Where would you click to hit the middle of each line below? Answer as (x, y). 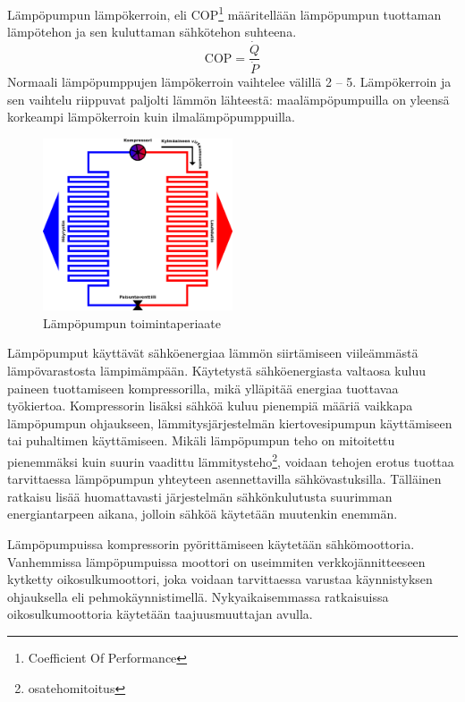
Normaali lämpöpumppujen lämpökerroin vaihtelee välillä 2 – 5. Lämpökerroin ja (229, 82)
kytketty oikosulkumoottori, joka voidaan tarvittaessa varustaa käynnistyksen (220, 579)
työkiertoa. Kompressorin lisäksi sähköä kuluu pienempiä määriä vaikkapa (210, 406)
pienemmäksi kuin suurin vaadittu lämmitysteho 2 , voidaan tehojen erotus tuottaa (231, 460)
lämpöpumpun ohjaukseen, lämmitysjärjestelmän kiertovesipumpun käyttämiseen (230, 423)
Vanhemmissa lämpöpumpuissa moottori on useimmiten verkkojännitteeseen (216, 561)
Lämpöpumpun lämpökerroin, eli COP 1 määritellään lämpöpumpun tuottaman (224, 13)
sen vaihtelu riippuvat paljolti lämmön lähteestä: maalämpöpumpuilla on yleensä (228, 99)
